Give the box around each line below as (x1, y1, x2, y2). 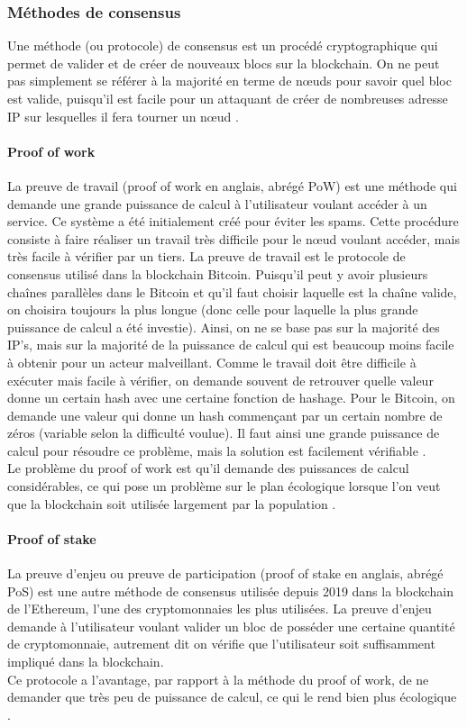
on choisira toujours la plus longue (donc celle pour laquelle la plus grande (7, 300, 418, 319)
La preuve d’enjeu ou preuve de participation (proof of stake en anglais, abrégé (7, 564, 444, 583)
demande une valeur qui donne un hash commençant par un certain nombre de (7, 405, 443, 424)
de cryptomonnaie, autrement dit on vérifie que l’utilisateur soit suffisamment (7, 634, 435, 653)
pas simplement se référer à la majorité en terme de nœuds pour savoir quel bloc (7, 71, 452, 90)
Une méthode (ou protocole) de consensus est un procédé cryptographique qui (7, 36, 438, 55)
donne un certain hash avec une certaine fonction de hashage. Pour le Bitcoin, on (7, 388, 455, 407)
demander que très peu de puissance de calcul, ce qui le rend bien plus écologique (7, 687, 457, 706)
